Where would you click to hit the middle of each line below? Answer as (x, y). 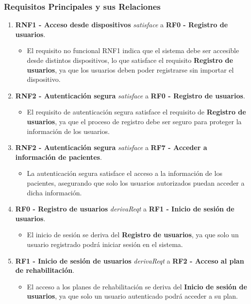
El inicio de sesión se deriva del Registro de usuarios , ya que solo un (133, 235)
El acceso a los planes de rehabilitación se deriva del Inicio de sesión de (137, 286)
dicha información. (54, 192)
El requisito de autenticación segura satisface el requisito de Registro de (136, 112)
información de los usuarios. (68, 131)
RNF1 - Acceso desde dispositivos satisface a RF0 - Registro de (122, 25)
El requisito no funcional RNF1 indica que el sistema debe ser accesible (133, 50)
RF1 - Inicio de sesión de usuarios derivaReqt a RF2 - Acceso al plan (130, 260)
